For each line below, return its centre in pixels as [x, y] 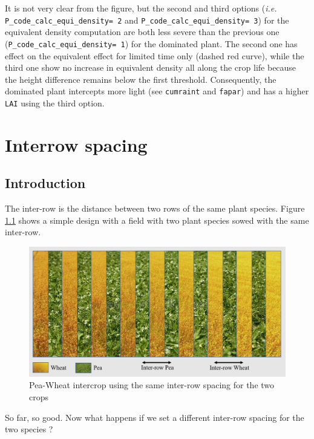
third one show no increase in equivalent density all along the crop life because [151, 67]
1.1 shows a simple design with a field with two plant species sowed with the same [157, 220]
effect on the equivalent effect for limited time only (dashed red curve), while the [155, 55]
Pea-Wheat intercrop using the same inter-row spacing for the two [152, 385]
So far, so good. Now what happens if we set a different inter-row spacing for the [155, 417]
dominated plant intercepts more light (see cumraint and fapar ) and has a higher [157, 91]
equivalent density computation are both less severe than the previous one [142, 32]
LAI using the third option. [55, 102]
